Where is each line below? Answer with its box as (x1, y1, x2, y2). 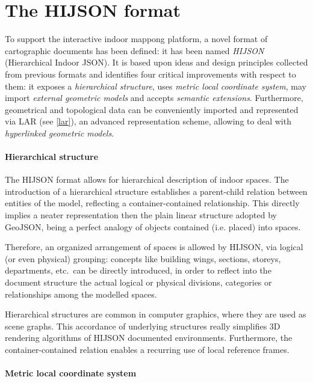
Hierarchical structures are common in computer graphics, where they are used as (5, 308, 306, 320)
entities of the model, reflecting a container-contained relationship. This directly (5, 197, 300, 209)
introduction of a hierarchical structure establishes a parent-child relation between (5, 185, 308, 197)
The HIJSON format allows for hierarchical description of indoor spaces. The (5, 173, 289, 186)
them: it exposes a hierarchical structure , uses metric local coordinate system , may (5, 79, 306, 92)
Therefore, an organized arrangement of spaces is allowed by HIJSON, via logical (5, 241, 303, 253)
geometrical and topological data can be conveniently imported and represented (5, 103, 299, 115)
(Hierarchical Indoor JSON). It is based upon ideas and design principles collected (5, 56, 308, 69)
